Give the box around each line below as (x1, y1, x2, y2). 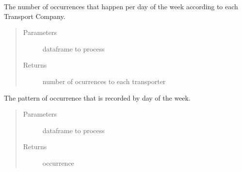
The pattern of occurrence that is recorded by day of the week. (4, 92, 191, 103)
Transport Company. (4, 11, 65, 21)
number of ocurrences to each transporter (42, 76, 166, 86)
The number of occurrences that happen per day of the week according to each (4, 1, 238, 11)
